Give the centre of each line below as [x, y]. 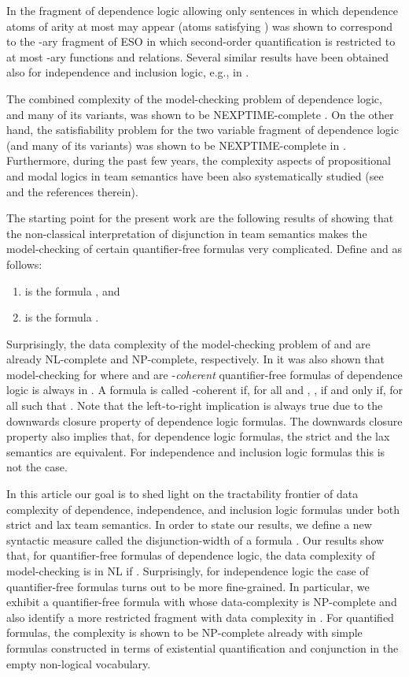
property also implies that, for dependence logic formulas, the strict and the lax [198, 436]
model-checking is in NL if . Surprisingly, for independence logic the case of [188, 571]
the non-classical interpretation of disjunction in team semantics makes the [187, 233]
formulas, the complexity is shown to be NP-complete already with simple [184, 632]
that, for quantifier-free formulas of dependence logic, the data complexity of [191, 555]
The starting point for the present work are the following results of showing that [200, 218]
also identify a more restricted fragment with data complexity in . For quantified [200, 617]
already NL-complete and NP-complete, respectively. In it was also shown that [196, 359]
